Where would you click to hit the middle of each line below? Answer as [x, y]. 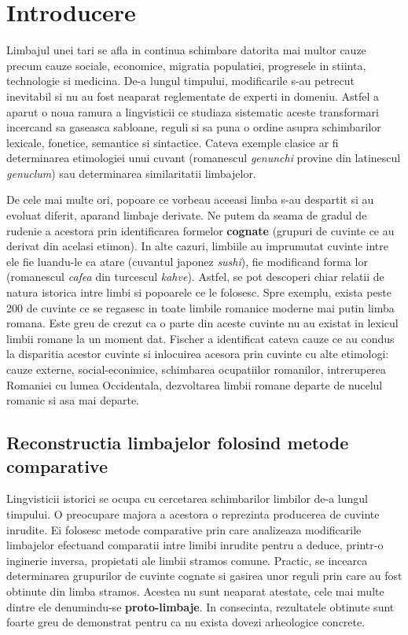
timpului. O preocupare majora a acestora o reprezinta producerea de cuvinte [193, 513]
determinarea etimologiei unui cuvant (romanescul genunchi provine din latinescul [204, 158]
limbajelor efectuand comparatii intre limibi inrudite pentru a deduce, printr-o [195, 545]
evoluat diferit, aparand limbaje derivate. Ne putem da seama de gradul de [187, 215]
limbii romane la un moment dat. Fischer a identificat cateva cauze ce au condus [200, 338]
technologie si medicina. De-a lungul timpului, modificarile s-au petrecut [181, 81]
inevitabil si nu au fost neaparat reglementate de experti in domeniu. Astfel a [193, 96]
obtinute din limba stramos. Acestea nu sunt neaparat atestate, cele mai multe [195, 591]
